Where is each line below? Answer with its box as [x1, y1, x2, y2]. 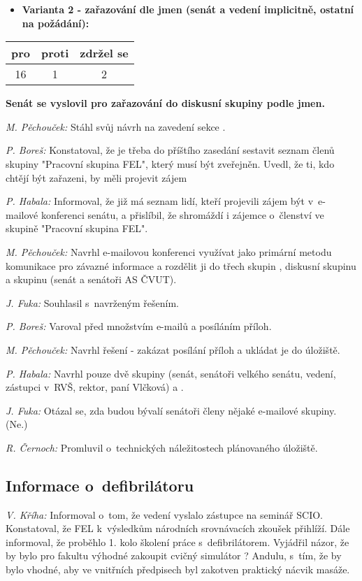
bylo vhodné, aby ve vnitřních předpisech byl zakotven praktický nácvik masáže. [6, 562, 350, 577]
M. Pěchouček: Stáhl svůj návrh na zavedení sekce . [6, 119, 226, 134]
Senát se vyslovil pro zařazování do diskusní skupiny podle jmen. [6, 96, 325, 110]
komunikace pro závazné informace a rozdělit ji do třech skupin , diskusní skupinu [6, 258, 356, 273]
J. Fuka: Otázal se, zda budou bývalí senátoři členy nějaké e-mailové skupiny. [6, 403, 337, 417]
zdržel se [80, 45, 129, 62]
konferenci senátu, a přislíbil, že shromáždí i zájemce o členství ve [41, 207, 324, 222]
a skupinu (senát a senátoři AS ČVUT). [6, 272, 177, 287]
